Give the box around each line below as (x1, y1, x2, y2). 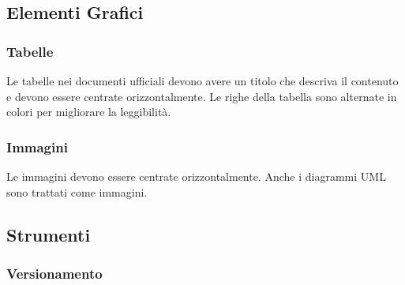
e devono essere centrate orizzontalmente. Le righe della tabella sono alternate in (6, 88, 397, 104)
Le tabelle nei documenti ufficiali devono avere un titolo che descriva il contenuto (6, 73, 399, 88)
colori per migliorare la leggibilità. (6, 103, 171, 120)
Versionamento (6, 263, 103, 283)
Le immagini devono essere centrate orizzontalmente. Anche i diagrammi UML (6, 168, 386, 184)
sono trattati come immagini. (6, 183, 148, 200)
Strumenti (6, 222, 91, 246)
